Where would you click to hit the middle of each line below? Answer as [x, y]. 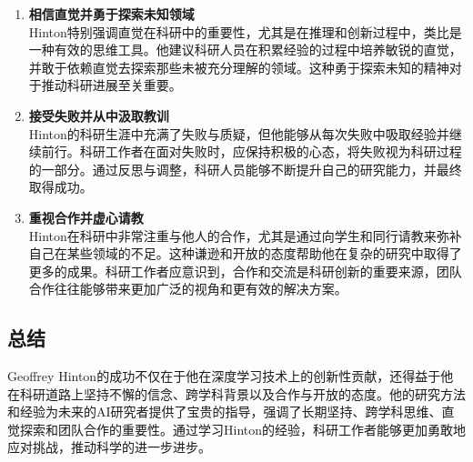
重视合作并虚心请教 [86, 217]
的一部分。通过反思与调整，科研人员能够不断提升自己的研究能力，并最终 [245, 169]
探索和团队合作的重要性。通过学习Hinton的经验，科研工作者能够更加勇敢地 [243, 429]
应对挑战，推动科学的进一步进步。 [109, 447]
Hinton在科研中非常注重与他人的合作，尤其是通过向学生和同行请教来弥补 [245, 235]
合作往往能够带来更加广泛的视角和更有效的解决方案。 [188, 289]
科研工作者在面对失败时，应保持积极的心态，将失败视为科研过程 [271, 151]
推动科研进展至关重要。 [111, 85]
